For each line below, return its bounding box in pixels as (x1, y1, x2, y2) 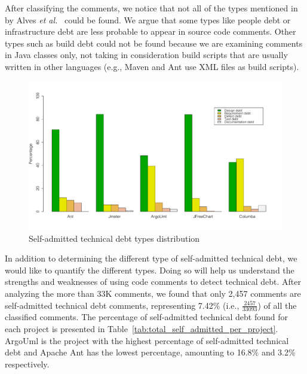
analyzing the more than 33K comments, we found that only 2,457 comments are (5, 287, 301, 299)
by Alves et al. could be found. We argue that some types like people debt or (5, 13, 291, 26)
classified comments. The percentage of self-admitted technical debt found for (5, 311, 288, 323)
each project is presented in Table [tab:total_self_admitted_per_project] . (5, 322, 278, 335)
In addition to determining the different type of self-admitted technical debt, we (5, 252, 297, 264)
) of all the (257, 299, 297, 311)
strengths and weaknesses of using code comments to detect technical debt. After (5, 275, 301, 288)
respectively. (5, 357, 50, 370)
